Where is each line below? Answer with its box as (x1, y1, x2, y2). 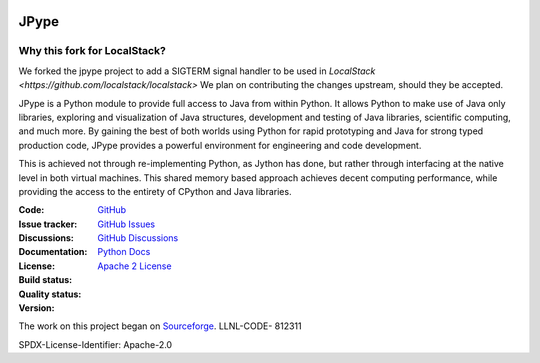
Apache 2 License (97, 260, 172, 272)
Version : (18, 302, 55, 314)
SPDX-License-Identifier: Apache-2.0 (18, 338, 173, 350)
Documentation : (18, 246, 88, 258)
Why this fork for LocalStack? (18, 44, 167, 58)
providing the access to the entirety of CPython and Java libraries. (18, 185, 292, 197)
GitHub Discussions (97, 232, 179, 244)
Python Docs (97, 246, 151, 258)
